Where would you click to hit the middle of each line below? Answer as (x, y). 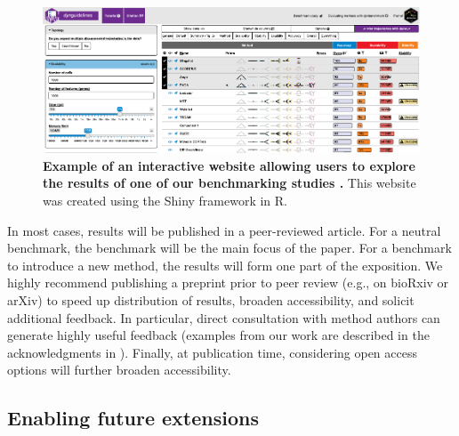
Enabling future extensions (133, 418)
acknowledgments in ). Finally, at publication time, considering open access (212, 352)
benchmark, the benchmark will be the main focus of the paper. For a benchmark (229, 248)
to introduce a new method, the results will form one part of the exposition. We (225, 265)
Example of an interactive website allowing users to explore (229, 165)
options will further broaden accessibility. (119, 370)
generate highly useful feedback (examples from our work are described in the (218, 335)
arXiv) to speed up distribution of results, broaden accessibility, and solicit (211, 300)
